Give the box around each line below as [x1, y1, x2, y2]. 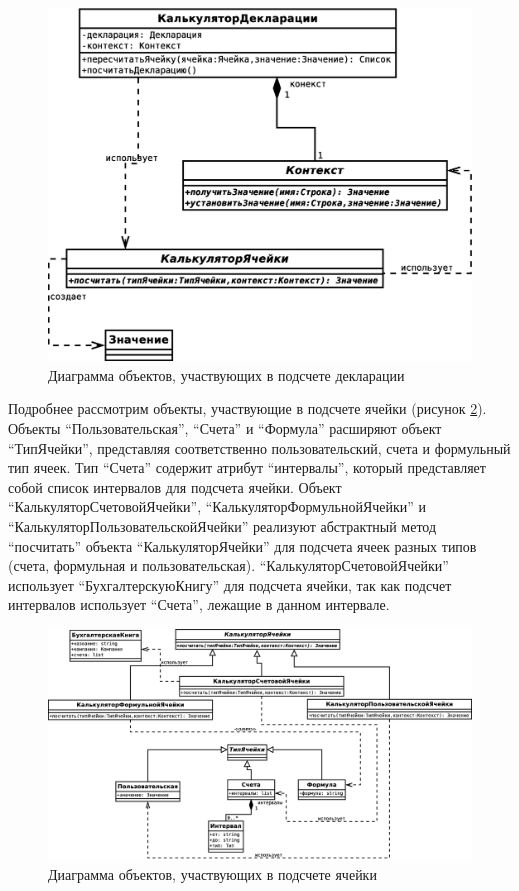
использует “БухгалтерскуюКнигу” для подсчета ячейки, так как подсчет [8, 574, 452, 595]
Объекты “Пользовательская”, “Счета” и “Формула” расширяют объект [8, 417, 442, 438]
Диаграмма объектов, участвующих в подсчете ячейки [48, 863, 377, 884]
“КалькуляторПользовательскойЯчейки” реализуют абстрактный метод [8, 515, 437, 536]
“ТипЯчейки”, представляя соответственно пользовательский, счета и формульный [8, 437, 511, 458]
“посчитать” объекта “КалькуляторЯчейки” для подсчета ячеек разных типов [8, 535, 477, 556]
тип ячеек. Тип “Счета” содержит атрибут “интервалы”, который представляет [8, 457, 486, 478]
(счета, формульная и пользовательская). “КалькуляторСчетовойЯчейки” [8, 555, 449, 576]
